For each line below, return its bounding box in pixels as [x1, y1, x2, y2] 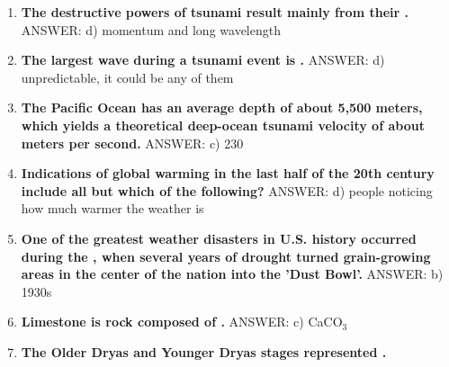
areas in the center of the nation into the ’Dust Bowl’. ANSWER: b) [21, 264, 444, 283]
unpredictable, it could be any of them [21, 67, 234, 86]
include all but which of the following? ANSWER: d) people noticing [21, 181, 433, 200]
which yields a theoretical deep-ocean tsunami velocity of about [21, 115, 425, 134]
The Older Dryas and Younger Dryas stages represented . [21, 342, 387, 361]
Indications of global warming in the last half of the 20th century [21, 164, 435, 183]
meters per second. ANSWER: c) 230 [21, 133, 244, 152]
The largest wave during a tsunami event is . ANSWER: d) [21, 50, 385, 69]
